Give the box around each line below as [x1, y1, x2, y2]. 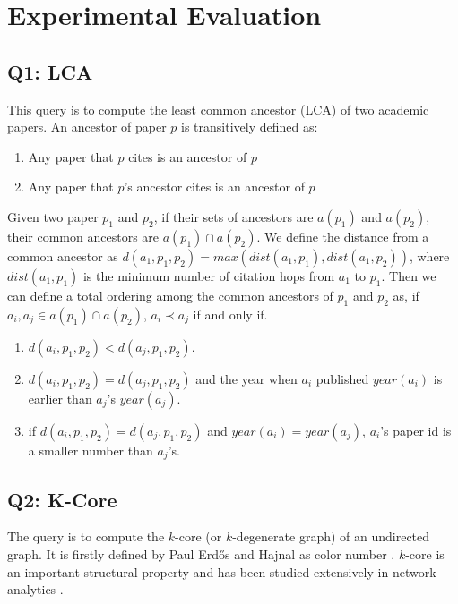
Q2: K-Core [7, 485, 117, 513]
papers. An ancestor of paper [7, 117, 167, 136]
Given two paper [7, 207, 99, 225]
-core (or [175, 527, 222, 546]
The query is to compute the [7, 527, 165, 546]
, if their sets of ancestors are [153, 207, 314, 225]
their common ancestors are [7, 226, 160, 245]
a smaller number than [28, 440, 153, 459]
